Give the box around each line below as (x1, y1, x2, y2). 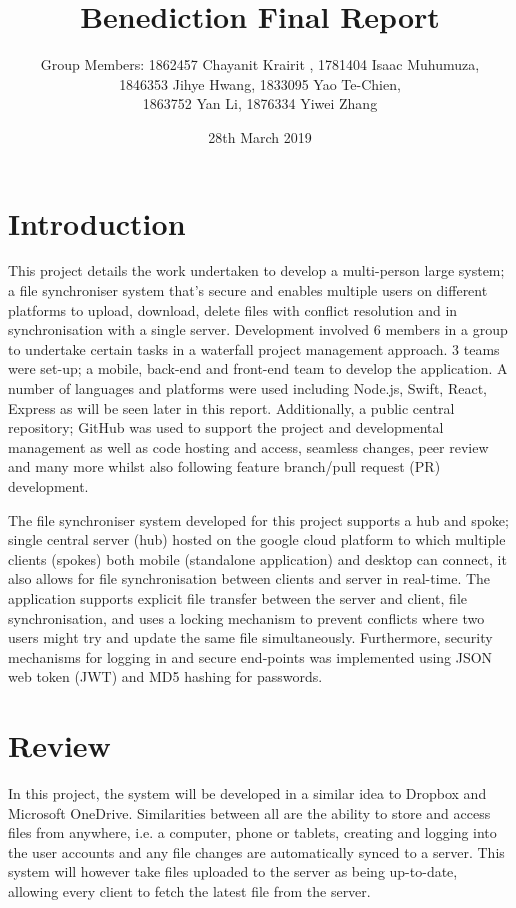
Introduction (8, 202, 186, 243)
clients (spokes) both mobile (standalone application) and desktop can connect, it (8, 548, 507, 569)
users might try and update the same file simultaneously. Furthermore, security (8, 627, 493, 648)
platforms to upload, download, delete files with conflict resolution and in (8, 299, 458, 320)
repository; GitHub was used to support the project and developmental (8, 417, 444, 438)
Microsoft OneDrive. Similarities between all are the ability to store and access (8, 802, 491, 823)
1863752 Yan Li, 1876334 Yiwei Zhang (142, 93, 378, 114)
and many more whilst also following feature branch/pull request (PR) (8, 456, 441, 477)
